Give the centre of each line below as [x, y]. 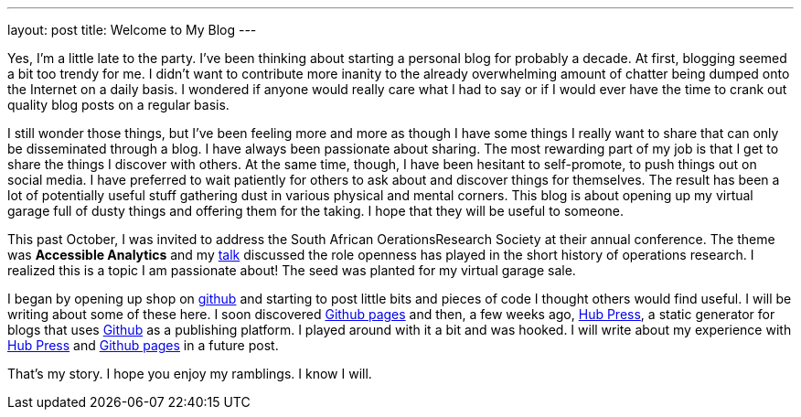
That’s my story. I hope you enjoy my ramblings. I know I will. [190, 374]
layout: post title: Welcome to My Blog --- [132, 30]
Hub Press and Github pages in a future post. [143, 345]
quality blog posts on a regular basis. [118, 105]
